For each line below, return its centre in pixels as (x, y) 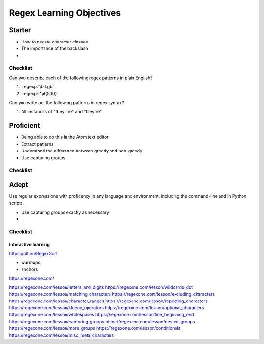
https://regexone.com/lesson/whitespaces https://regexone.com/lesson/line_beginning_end (101, 315)
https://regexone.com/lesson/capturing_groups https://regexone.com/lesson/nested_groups (102, 321)
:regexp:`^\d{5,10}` (40, 93)
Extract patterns (37, 144)
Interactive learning (29, 244)
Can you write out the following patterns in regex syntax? (66, 103)
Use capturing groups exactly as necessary (65, 212)
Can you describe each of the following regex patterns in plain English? (81, 78)
